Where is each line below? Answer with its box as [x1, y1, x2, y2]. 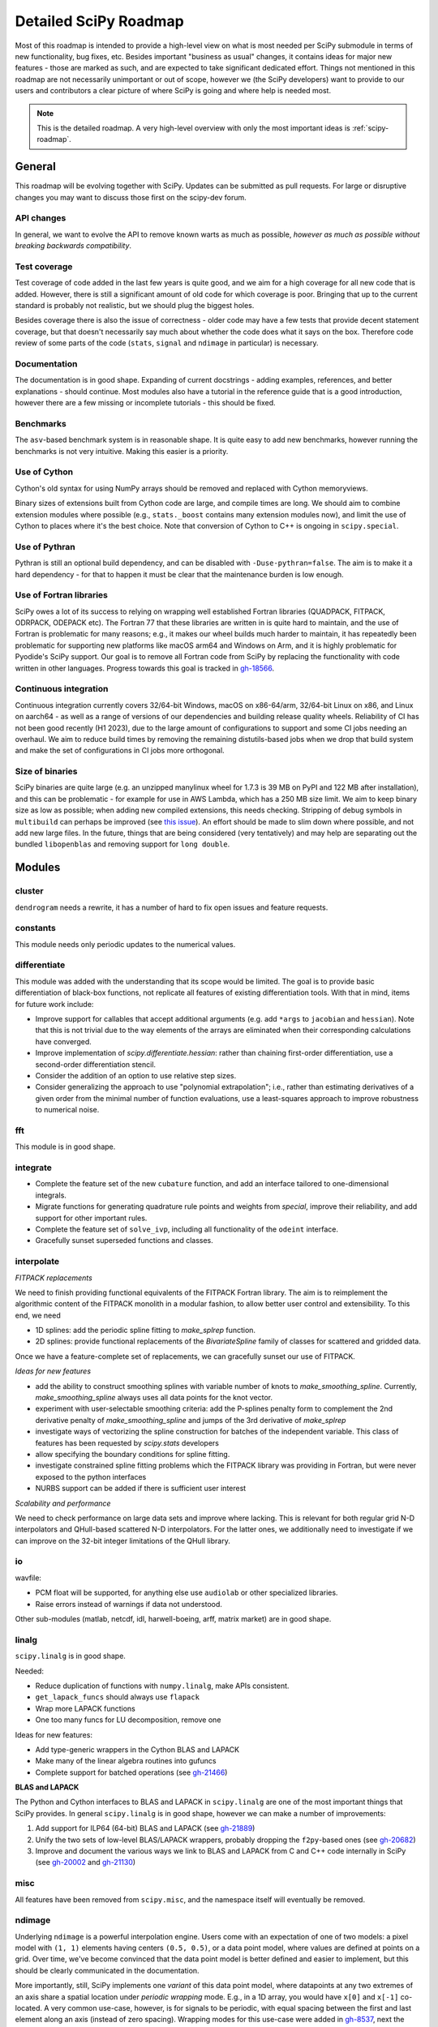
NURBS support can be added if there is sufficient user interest [35, 1484, 247, 1493]
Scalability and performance [15, 1498, 111, 1508]
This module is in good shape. [15, 1142, 116, 1151]
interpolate [15, 1256, 60, 1267]
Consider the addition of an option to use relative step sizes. [35, 1070, 237, 1080]
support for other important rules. [35, 1213, 148, 1223]
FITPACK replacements [15, 1273, 92, 1283]
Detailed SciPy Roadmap [15, 12, 184, 30]
